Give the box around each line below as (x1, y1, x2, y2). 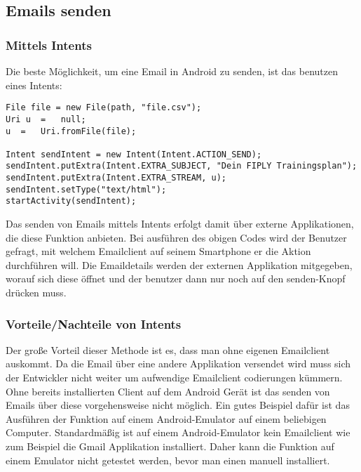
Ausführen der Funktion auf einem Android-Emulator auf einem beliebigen (6, 411, 327, 426)
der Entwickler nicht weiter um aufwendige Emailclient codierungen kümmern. (6, 370, 343, 385)
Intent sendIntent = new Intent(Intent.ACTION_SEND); (6, 149, 262, 159)
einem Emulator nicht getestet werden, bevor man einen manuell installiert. (6, 452, 330, 467)
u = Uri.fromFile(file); (6, 126, 137, 136)
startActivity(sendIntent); (6, 196, 137, 206)
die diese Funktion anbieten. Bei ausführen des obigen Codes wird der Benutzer (6, 230, 347, 244)
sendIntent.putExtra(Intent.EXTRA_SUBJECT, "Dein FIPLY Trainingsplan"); (6, 161, 357, 171)
